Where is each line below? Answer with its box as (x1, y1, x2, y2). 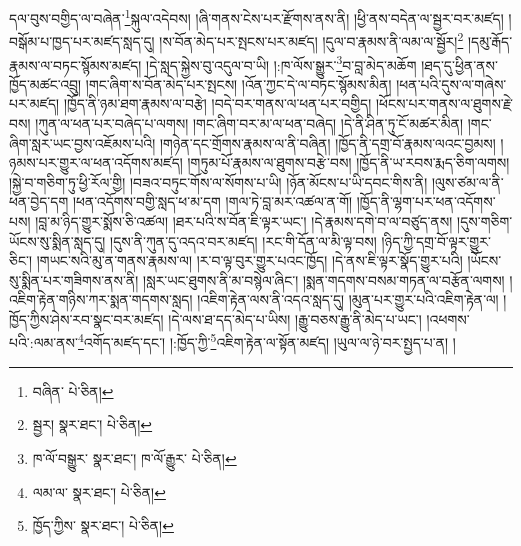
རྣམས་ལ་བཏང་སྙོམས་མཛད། (9, 54, 142, 75)
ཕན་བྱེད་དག (9, 191, 69, 212)
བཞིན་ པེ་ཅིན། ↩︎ (32, 380, 114, 401)
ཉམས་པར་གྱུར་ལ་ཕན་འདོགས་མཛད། (9, 152, 183, 173)
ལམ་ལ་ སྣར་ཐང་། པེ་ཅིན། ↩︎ (32, 481, 166, 502)
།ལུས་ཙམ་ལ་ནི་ (431, 171, 504, 192)
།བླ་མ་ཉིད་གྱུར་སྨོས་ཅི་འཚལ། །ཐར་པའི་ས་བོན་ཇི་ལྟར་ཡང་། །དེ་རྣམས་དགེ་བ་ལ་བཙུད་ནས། (35, 210, 453, 231)
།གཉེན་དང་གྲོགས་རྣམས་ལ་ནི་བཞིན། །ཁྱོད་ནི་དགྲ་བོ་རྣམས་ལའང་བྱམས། (159, 132, 496, 153)
